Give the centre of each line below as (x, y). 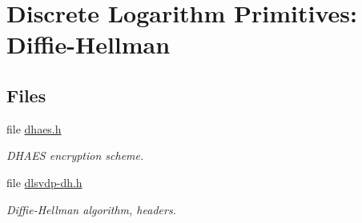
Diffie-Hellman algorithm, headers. (91, 209)
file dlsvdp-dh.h (44, 182)
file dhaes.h (34, 128)
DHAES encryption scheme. (75, 155)
